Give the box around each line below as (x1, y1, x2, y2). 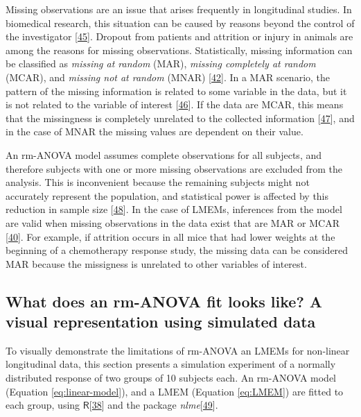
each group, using (6, 398, 80, 412)
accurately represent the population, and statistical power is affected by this (6, 188, 329, 203)
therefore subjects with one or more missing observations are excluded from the (6, 161, 343, 176)
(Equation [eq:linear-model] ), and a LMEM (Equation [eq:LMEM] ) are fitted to (6, 384, 344, 398)
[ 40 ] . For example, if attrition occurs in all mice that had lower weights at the (6, 229, 335, 244)
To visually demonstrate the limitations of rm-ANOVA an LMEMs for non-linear (6, 343, 350, 357)
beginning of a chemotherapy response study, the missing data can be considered (6, 243, 349, 257)
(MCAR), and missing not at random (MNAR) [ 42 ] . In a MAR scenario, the (6, 69, 331, 84)
